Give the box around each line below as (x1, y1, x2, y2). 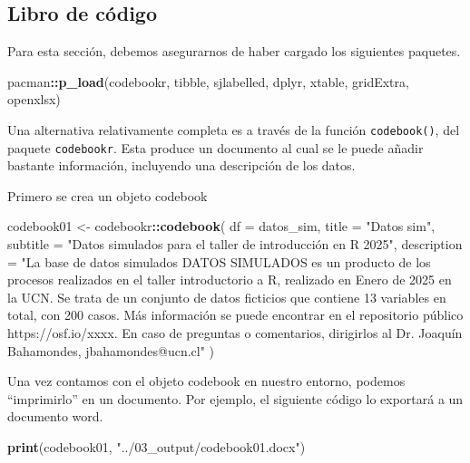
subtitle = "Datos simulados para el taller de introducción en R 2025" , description (7, 235, 463, 254)
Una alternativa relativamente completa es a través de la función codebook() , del (7, 120, 460, 139)
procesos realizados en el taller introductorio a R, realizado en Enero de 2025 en (7, 270, 452, 289)
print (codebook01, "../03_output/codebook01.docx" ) (7, 438, 306, 457)
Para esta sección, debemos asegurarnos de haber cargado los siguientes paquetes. (7, 42, 461, 61)
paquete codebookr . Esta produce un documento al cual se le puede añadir (7, 138, 424, 157)
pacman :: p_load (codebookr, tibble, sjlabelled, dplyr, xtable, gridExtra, (7, 72, 409, 91)
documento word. (7, 407, 103, 426)
